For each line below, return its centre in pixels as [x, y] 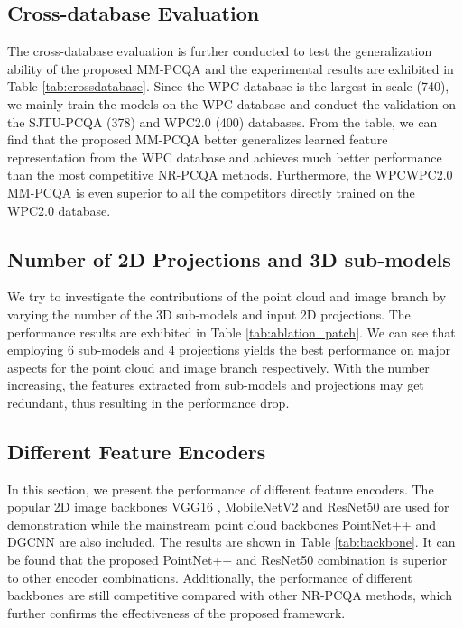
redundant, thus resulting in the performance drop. [148, 402]
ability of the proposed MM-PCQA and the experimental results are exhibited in [231, 68]
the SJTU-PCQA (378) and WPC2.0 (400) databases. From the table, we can [222, 121]
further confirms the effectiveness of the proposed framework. [176, 612]
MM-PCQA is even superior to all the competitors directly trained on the [211, 192]
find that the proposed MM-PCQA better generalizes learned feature [198, 139]
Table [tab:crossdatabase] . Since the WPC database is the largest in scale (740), [228, 86]
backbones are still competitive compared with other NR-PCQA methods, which [230, 595]
